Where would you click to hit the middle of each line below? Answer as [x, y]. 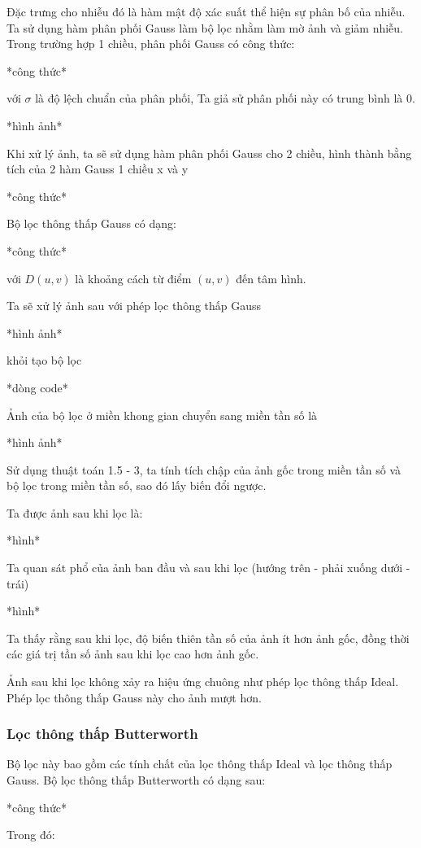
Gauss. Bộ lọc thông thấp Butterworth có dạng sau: [136, 780]
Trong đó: [31, 835]
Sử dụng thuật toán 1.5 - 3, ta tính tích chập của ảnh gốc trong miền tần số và [204, 469]
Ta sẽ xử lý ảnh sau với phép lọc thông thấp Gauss [134, 306]
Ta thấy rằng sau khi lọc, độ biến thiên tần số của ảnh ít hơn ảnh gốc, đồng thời [208, 638]
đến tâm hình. [271, 278]
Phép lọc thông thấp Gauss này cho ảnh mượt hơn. [134, 697]
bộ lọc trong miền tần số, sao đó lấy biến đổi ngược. [137, 485]
